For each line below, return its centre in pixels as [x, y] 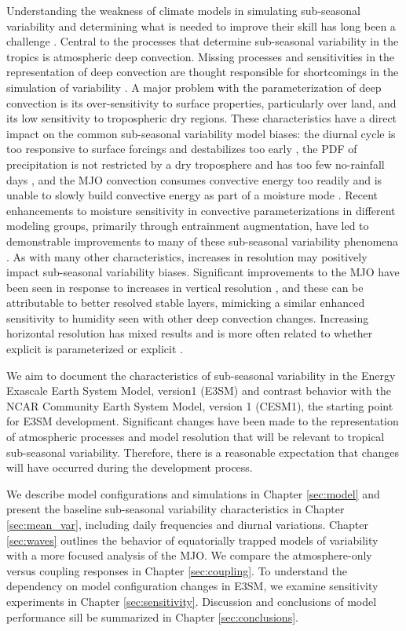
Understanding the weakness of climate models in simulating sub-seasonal [183, 10]
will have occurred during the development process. [130, 467]
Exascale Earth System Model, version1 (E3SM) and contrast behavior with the [199, 390]
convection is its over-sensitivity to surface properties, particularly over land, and [201, 102]
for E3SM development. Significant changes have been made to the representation [203, 421]
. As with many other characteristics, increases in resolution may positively [187, 256]
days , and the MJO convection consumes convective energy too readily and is [194, 179]
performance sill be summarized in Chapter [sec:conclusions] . [152, 616]
